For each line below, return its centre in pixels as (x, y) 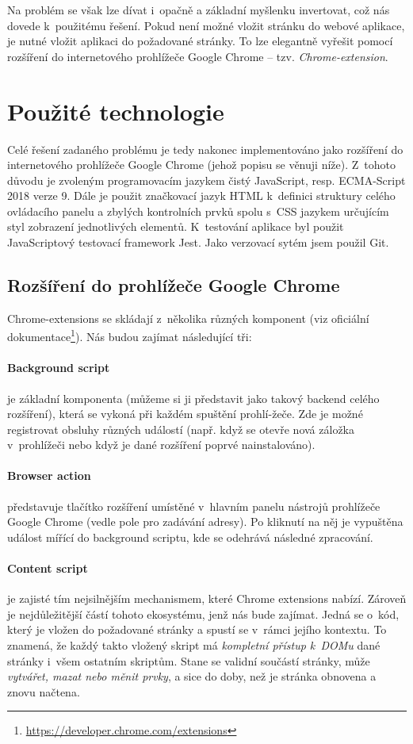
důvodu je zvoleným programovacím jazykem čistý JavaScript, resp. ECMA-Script (206, 180)
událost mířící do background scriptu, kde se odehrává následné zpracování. (190, 537)
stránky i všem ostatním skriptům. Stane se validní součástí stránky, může (189, 660)
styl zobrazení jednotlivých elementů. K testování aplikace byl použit (176, 226)
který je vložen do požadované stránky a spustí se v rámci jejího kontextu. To (197, 629)
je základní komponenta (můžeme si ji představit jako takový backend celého (193, 398)
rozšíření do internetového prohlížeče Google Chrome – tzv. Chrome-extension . (198, 56)
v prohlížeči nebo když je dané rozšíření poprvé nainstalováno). (161, 445)
